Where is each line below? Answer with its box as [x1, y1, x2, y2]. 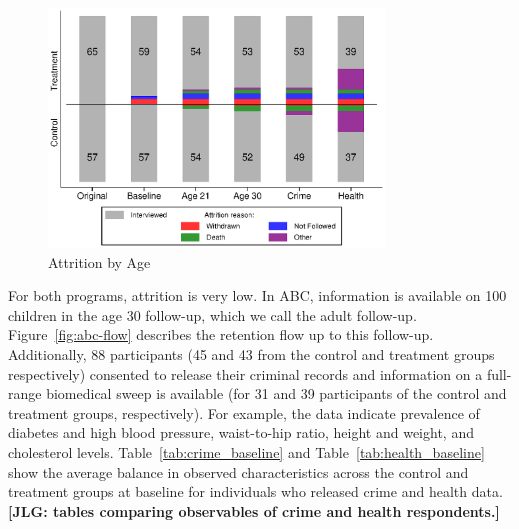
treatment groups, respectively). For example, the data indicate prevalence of [8, 402, 480, 423]
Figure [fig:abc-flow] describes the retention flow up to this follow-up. [8, 324, 434, 345]
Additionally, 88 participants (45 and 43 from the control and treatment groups [8, 343, 495, 364]
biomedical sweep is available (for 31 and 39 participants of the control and [46, 383, 507, 404]
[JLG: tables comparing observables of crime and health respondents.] [8, 500, 500, 521]
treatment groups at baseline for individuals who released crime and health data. [8, 481, 503, 502]
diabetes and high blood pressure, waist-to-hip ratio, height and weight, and [8, 422, 474, 443]
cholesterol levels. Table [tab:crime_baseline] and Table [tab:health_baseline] [8, 441, 485, 462]
